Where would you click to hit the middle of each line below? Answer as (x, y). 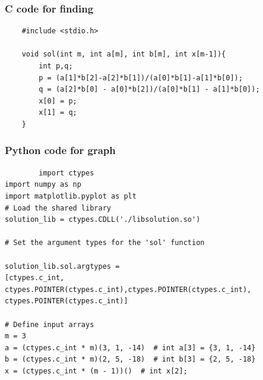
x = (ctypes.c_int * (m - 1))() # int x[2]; (96, 371)
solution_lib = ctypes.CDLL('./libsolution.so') (103, 220)
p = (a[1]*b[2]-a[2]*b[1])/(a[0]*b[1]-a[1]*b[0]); (141, 78)
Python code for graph (60, 150)
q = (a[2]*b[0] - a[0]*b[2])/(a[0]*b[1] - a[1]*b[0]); (149, 89)
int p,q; (56, 66)
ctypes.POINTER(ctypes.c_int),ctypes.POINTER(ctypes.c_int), (128, 289)
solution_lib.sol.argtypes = (62, 266)
